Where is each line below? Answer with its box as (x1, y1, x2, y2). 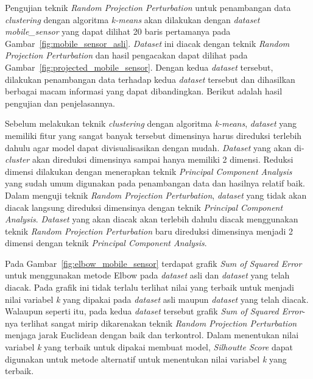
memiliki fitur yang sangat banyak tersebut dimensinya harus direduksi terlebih (5, 129, 302, 141)
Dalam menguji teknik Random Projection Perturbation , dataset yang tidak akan (5, 188, 307, 201)
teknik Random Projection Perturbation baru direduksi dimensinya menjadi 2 (5, 224, 294, 237)
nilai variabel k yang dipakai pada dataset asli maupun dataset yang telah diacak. (5, 292, 309, 305)
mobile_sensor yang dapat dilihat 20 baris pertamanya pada (5, 25, 231, 38)
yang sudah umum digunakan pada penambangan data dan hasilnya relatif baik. (5, 177, 306, 189)
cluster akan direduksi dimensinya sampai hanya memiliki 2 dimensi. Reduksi (5, 153, 294, 166)
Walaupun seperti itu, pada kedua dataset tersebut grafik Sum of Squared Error (5, 305, 303, 317)
